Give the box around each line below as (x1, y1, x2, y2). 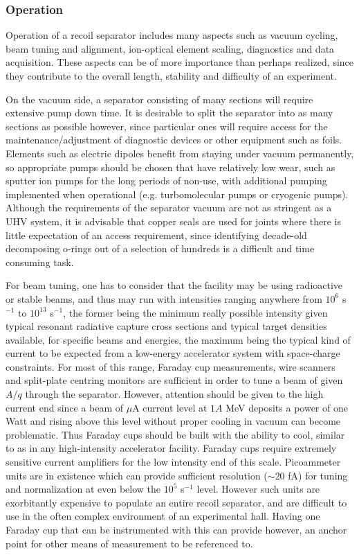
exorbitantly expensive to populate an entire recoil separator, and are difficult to (6, 495, 347, 509)
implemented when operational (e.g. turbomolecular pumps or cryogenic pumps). (6, 186, 349, 201)
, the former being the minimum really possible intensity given (63, 305, 328, 319)
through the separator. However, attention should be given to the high (25, 387, 324, 401)
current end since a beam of (6, 400, 124, 414)
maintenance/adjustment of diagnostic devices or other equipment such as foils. (6, 132, 342, 147)
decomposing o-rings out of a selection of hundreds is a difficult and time (6, 241, 315, 256)
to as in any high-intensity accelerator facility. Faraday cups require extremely (6, 441, 337, 455)
